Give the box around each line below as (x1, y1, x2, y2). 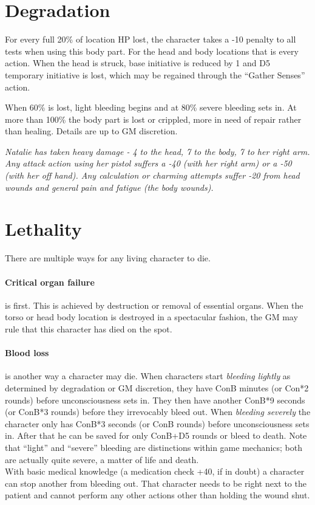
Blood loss (5, 346, 49, 359)
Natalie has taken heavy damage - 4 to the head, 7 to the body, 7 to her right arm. (5, 145, 310, 157)
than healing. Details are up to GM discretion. (5, 125, 178, 137)
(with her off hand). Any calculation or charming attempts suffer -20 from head (5, 169, 300, 182)
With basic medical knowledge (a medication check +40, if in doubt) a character (5, 465, 305, 478)
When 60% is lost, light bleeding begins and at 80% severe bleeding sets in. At (5, 101, 297, 114)
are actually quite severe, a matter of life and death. (5, 453, 199, 465)
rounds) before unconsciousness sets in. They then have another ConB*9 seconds (5, 393, 305, 406)
